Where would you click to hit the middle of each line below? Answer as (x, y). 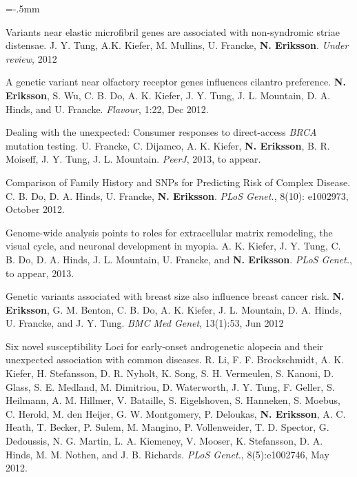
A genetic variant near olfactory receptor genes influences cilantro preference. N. (176, 82)
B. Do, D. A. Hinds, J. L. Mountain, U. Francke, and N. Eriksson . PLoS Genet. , (179, 259)
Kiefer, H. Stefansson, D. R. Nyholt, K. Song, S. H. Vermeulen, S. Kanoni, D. (170, 373)
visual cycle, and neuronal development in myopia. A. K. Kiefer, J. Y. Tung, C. (173, 246)
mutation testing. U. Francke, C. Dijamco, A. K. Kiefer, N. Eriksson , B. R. (168, 145)
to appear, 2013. (40, 273)
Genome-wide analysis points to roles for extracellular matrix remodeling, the (169, 232)
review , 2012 (31, 58)
